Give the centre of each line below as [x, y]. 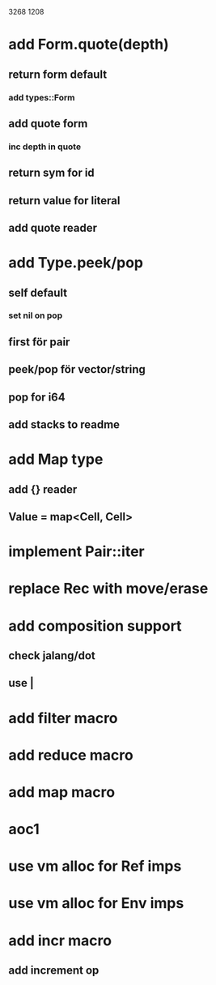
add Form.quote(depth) [89, 45]
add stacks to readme [64, 425]
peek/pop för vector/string [77, 369]
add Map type [56, 459]
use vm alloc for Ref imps [95, 866]
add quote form [48, 124]
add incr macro [60, 940]
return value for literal [64, 201]
